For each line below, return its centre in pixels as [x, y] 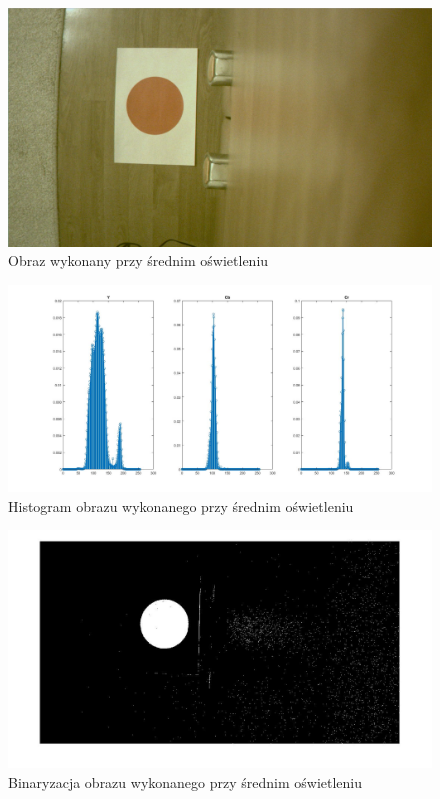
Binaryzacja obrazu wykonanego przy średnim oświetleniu [185, 781]
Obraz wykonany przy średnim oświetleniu [138, 260]
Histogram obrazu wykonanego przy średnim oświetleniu [181, 505]
